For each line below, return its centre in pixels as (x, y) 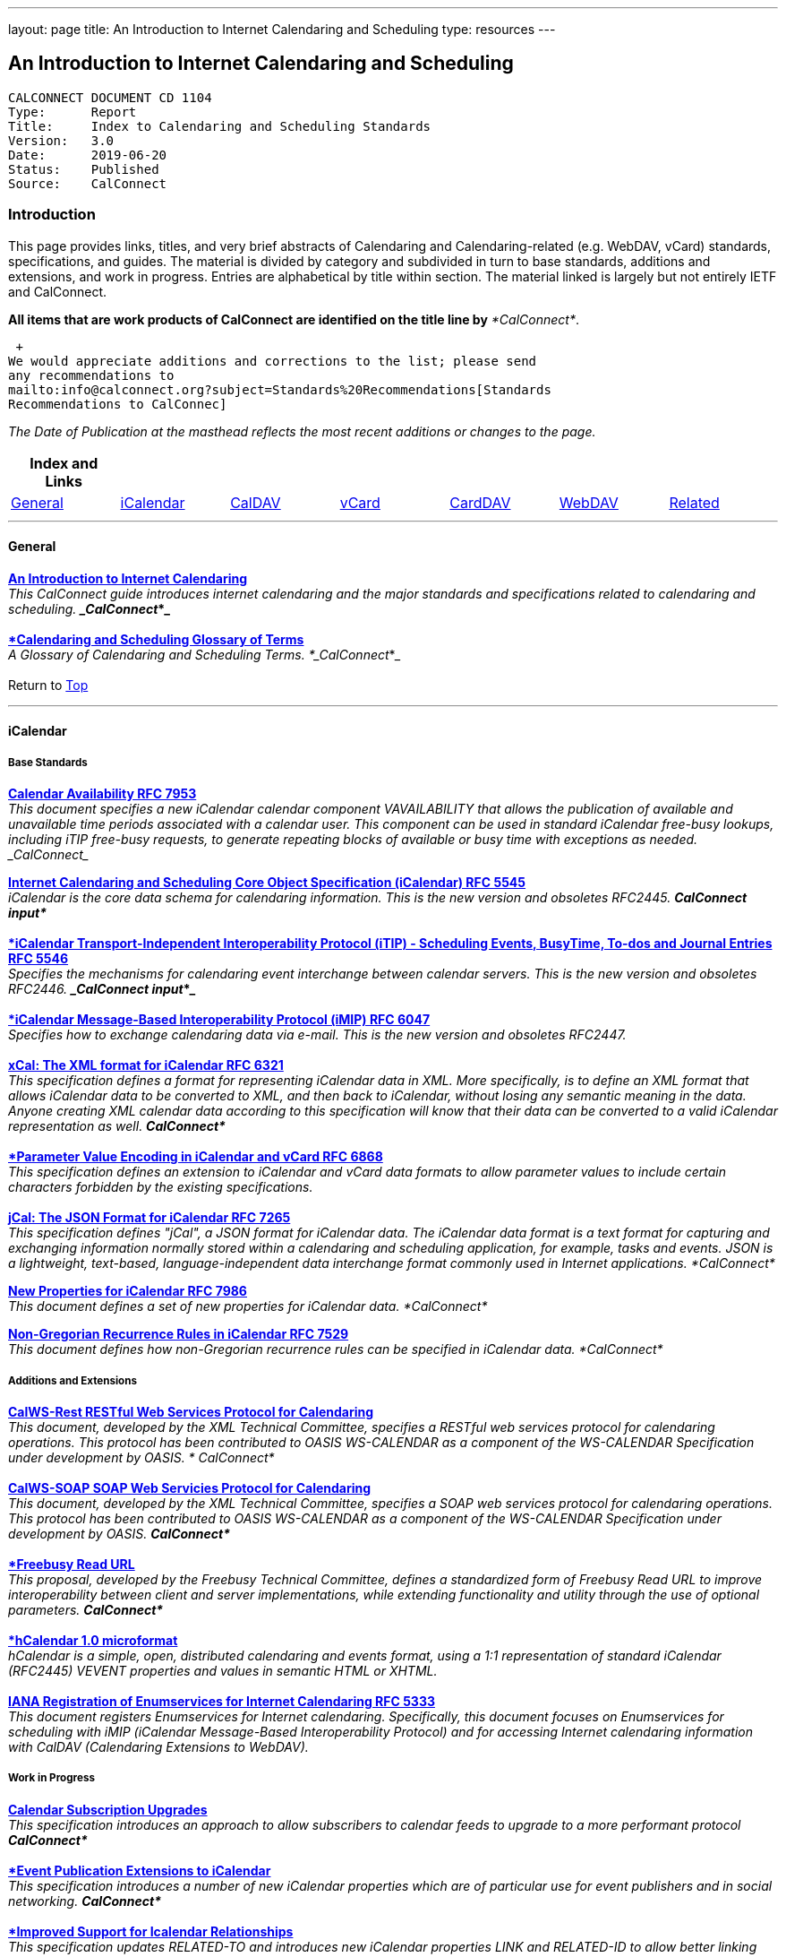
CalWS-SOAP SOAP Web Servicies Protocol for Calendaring (190, 1487)
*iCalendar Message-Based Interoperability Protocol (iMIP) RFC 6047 (219, 1020)
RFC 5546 (38, 959)
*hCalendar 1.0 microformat (93, 1640)
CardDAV (480, 502)
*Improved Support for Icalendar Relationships (151, 1931)
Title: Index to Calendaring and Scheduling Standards (220, 126)
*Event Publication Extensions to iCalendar (140, 1870)
